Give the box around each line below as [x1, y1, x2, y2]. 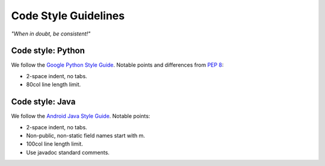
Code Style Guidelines [11, 9, 125, 22]
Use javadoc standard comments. [26, 149, 110, 156]
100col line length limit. [26, 140, 84, 147]
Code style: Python [11, 46, 85, 56]
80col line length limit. [26, 81, 81, 88]
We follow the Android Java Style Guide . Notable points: [11, 112, 150, 120]
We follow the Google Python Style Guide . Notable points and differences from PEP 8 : [11, 61, 224, 69]
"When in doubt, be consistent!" [11, 30, 91, 37]
